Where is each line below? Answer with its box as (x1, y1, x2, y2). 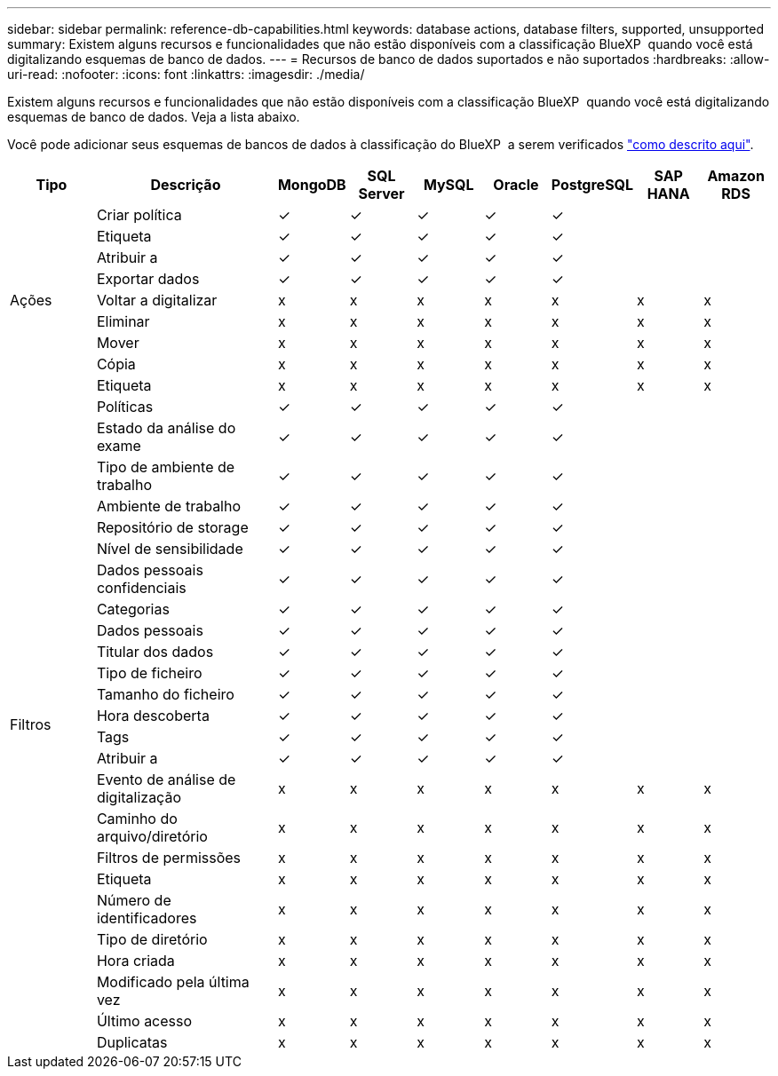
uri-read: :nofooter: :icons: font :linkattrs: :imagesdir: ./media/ (7, 67, 365, 82)
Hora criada (96, 952, 175, 969)
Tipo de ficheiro (96, 664, 202, 682)
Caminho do (96, 810, 178, 827)
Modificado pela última (96, 973, 250, 991)
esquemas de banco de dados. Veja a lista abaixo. (7, 109, 300, 124)
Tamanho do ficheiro (96, 685, 234, 703)
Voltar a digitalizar (96, 291, 218, 309)
